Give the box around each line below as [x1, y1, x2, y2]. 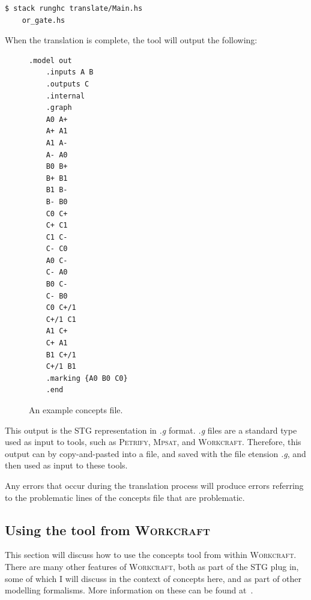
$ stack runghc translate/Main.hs [5, 4, 143, 13]
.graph [46, 103, 72, 112]
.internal [46, 91, 85, 100]
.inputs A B [46, 68, 94, 77]
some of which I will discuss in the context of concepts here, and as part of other [5, 572, 302, 584]
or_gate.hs [22, 16, 65, 25]
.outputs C [46, 79, 89, 88]
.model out [29, 56, 72, 65]
